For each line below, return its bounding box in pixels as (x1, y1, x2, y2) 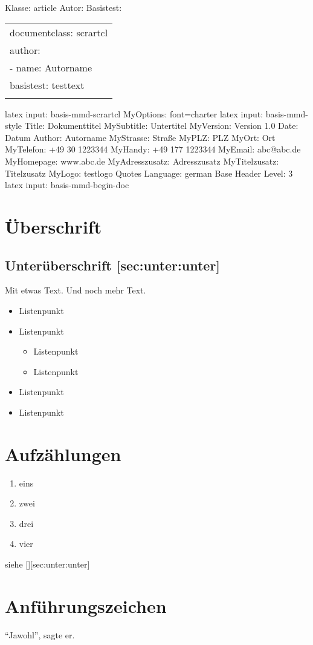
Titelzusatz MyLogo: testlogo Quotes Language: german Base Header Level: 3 (5, 166, 293, 179)
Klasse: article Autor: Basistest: (5, 1, 122, 13)
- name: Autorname (10, 60, 92, 74)
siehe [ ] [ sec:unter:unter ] (5, 557, 90, 570)
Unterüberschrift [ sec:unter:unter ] (5, 255, 221, 274)
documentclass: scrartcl (10, 25, 108, 39)
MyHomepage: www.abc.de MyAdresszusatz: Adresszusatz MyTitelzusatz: (5, 154, 279, 167)
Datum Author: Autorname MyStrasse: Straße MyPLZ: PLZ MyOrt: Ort (5, 131, 276, 143)
